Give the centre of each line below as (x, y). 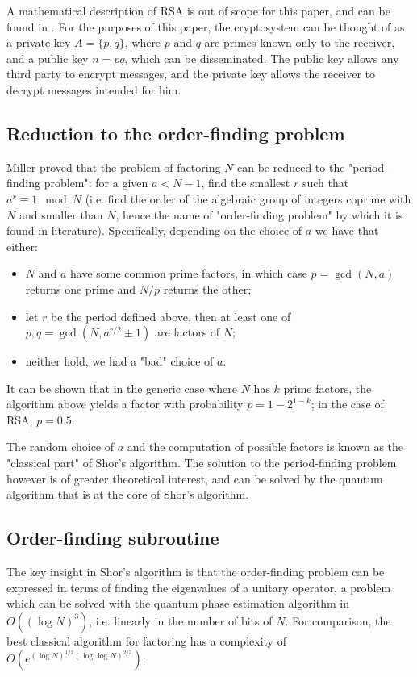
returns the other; (207, 288)
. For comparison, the (338, 620)
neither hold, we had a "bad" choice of (119, 361)
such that (325, 183)
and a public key (48, 58)
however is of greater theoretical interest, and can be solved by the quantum (195, 478)
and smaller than (61, 214)
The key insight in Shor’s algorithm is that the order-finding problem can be (196, 572)
